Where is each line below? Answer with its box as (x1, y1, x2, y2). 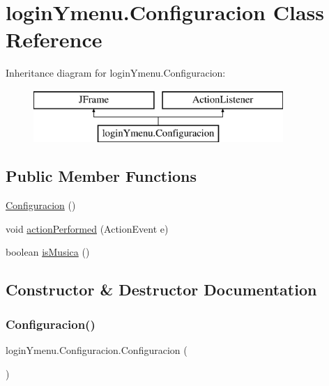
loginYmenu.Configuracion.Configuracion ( (6, 343, 188, 357)
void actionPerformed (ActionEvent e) (6, 221, 169, 236)
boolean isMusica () (6, 245, 90, 259)
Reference (6, 25, 102, 54)
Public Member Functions (6, 165, 197, 187)
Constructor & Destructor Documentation (6, 279, 317, 300)
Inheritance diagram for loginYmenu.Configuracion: (6, 65, 226, 80)
